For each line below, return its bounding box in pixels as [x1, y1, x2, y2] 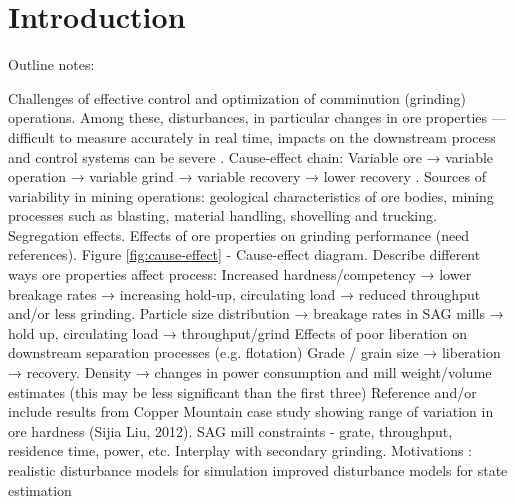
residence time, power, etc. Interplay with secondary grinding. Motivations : [8, 440, 472, 461]
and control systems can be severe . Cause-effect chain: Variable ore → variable [8, 146, 494, 167]
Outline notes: [8, 54, 95, 75]
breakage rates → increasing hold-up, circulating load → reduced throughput [8, 283, 481, 304]
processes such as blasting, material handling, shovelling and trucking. [8, 205, 437, 226]
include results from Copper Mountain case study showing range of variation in [8, 401, 494, 422]
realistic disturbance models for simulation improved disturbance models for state [8, 460, 508, 480]
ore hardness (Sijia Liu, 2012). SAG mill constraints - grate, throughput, [8, 420, 453, 441]
